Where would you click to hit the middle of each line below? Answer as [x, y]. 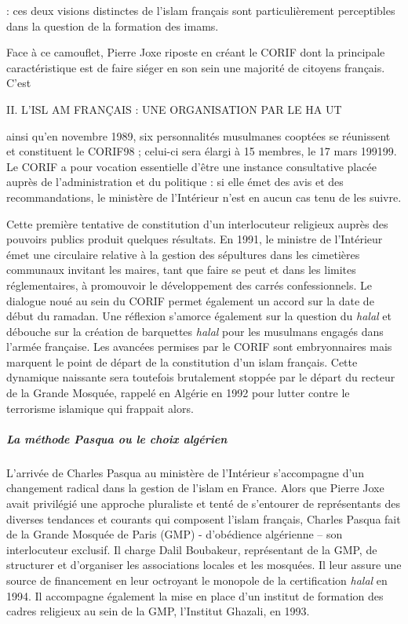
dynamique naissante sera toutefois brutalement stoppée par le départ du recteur [201, 377]
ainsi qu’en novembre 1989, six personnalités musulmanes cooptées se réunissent [199, 135]
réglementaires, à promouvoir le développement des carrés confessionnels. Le [189, 285]
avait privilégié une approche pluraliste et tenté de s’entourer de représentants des [203, 503]
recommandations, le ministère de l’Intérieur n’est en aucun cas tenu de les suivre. [204, 197]
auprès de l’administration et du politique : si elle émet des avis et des [175, 182]
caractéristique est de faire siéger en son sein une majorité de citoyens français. [196, 67]
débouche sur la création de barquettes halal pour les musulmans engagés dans [195, 331]
